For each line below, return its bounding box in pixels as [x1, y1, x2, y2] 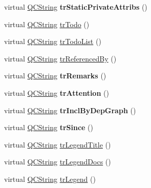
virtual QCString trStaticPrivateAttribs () [4, 2, 147, 12]
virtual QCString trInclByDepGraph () [4, 105, 136, 115]
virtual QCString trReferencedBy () [4, 53, 117, 64]
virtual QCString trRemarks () [4, 70, 106, 81]
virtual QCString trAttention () [4, 87, 109, 98]
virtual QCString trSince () [4, 122, 93, 133]
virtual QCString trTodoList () [4, 36, 101, 47]
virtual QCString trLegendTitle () [4, 139, 111, 150]
